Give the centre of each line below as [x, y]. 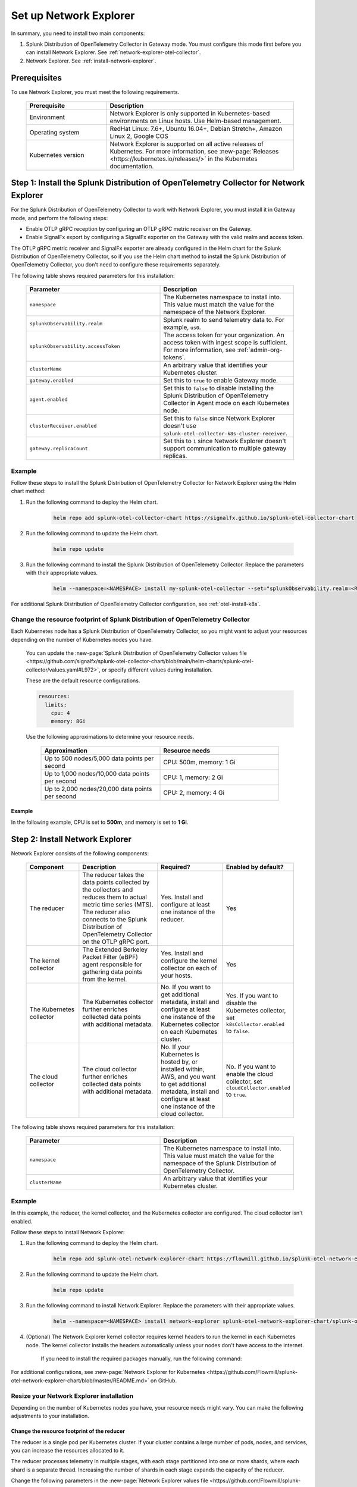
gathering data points [112, 972]
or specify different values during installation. [157, 670]
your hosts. [177, 975]
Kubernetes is [180, 1054]
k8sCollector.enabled [256, 1024]
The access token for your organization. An [224, 335]
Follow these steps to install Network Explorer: [68, 1232]
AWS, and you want [188, 1077]
